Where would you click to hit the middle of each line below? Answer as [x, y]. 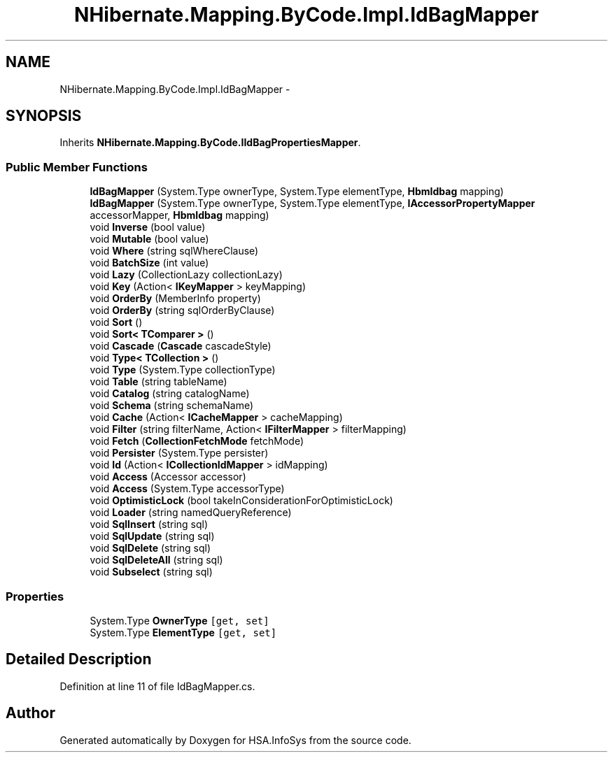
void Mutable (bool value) [149, 239]
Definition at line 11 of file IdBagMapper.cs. [157, 686]
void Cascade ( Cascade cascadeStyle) [181, 346]
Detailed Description [79, 659]
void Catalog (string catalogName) [170, 394]
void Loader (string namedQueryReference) [191, 513]
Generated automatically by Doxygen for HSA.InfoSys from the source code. [235, 740]
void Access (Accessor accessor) [168, 477]
